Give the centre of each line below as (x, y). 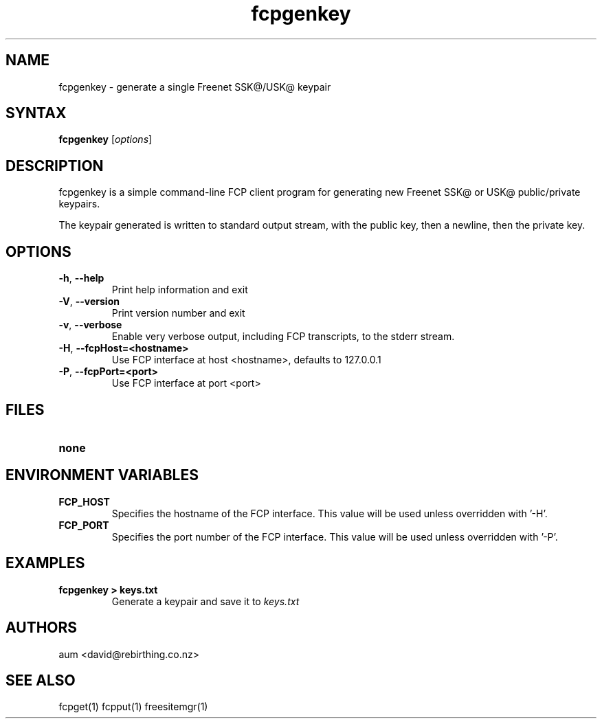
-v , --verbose (90, 325)
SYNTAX (36, 113)
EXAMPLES (45, 563)
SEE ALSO (41, 680)
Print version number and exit (178, 313)
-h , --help (81, 278)
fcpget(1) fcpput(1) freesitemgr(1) (133, 707)
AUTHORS (42, 628)
